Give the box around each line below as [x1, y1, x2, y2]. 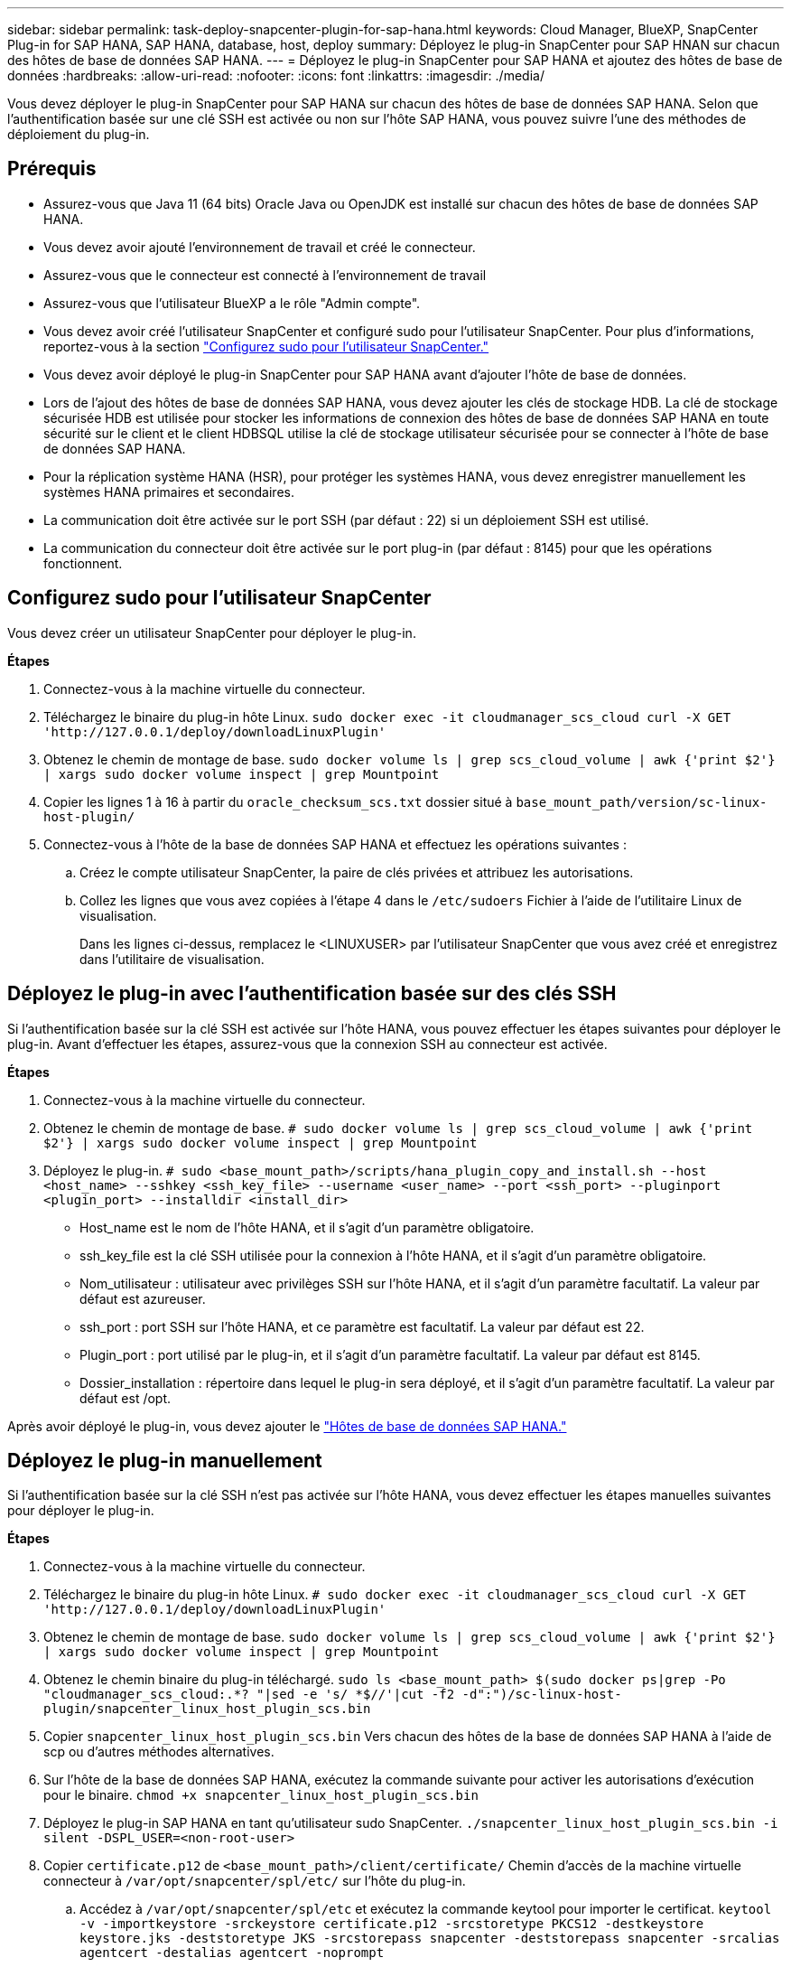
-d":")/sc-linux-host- [461, 1687, 622, 1702]
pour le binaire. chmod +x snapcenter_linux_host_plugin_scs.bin [43, 1787, 479, 1803]
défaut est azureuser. [79, 1290, 206, 1307]
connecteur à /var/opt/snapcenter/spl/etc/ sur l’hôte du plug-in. [43, 1873, 466, 1889]
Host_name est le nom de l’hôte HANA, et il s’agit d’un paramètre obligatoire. [79, 1219, 535, 1235]
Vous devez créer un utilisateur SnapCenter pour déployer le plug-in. [7, 624, 416, 641]
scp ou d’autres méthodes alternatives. [43, 1744, 275, 1760]
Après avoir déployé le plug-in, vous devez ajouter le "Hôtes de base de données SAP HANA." [7, 1418, 567, 1434]
